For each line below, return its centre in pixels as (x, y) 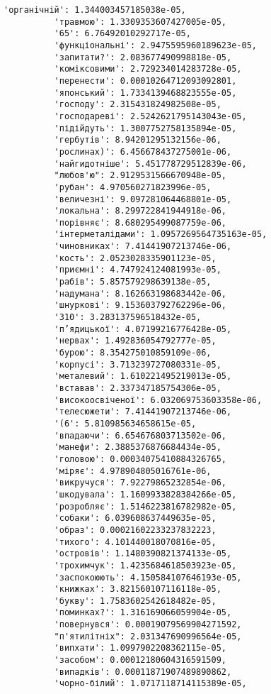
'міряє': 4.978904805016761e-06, (133, 471)
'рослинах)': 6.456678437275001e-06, (143, 152)
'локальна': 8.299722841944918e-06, (140, 211)
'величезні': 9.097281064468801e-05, (143, 199)
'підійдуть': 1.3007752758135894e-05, (145, 128)
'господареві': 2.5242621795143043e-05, (150, 116)
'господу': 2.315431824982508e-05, (138, 105)
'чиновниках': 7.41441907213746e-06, (143, 247)
